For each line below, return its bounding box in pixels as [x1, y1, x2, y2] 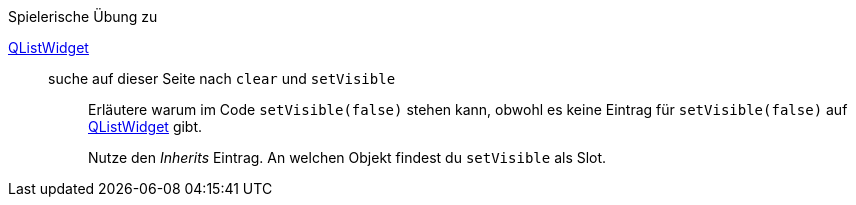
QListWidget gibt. [88, 118, 203, 135]
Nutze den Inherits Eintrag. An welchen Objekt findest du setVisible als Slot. [88, 149, 607, 166]
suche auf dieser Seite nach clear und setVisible [48, 70, 396, 87]
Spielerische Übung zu [8, 8, 158, 25]
